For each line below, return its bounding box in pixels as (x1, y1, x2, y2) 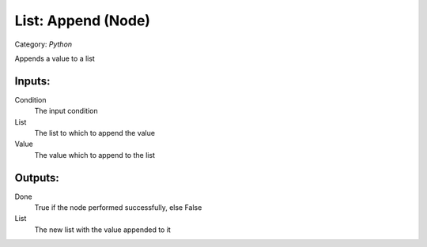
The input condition (34, 107, 98, 116)
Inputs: (14, 74, 51, 88)
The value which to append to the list (34, 150, 156, 159)
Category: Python (14, 39, 73, 49)
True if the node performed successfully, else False (34, 203, 202, 212)
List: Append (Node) (14, 12, 150, 29)
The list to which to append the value (34, 129, 156, 138)
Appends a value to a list (14, 54, 95, 63)
